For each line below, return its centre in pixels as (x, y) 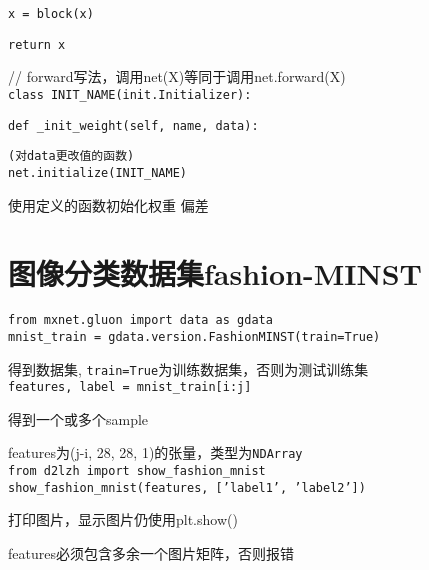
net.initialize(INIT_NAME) (97, 172)
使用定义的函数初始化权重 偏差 (108, 204)
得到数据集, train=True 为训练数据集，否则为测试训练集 (188, 368)
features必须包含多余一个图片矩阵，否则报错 (151, 553)
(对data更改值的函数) (71, 156)
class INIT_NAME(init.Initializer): (130, 94)
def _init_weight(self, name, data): (133, 125)
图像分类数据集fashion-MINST (215, 273)
